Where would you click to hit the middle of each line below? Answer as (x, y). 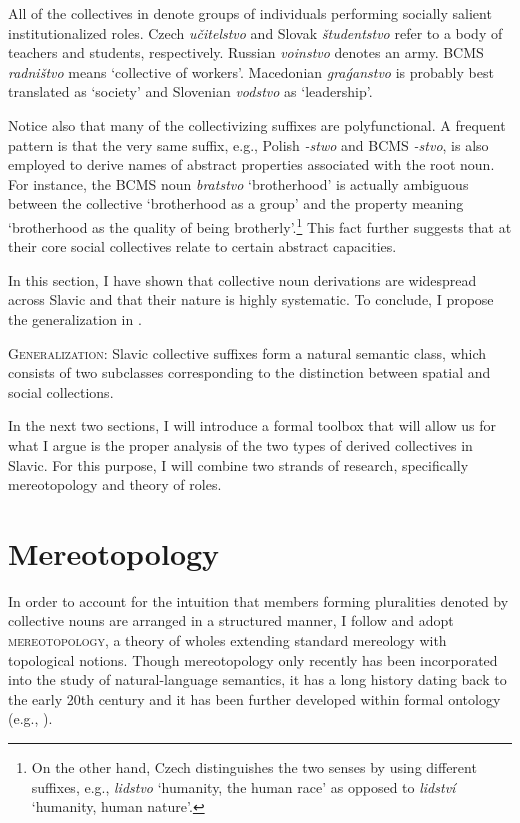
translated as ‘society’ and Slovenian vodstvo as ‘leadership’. (190, 91)
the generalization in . (75, 318)
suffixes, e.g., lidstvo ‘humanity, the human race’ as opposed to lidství (243, 786)
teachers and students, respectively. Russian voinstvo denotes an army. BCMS (246, 52)
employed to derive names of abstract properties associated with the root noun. (251, 164)
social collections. (61, 391)
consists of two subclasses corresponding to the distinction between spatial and (249, 372)
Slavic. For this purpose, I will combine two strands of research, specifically (238, 464)
